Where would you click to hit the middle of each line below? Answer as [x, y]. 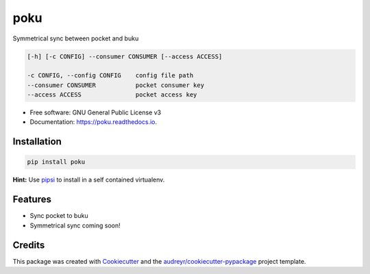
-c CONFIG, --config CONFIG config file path [110, 76]
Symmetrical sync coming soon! [75, 225]
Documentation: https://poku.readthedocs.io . [94, 122]
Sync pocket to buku [59, 216]
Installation [37, 141]
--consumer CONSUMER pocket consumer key [116, 85]
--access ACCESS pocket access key [112, 95]
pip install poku [56, 162]
